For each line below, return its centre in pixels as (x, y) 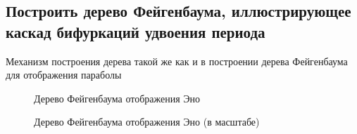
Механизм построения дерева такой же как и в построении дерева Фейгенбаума (177, 61)
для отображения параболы (64, 75)
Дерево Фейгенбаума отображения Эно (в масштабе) (147, 122)
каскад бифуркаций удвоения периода (136, 31)
